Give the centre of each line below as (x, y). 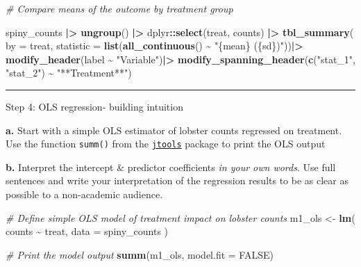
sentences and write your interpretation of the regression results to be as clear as (177, 180)
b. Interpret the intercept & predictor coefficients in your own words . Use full (171, 167)
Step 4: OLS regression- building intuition (94, 106)
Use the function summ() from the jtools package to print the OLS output (166, 144)
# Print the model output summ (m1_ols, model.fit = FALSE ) (140, 254)
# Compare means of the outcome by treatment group (119, 8)
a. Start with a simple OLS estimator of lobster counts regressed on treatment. (174, 130)
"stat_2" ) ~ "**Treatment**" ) (69, 73)
